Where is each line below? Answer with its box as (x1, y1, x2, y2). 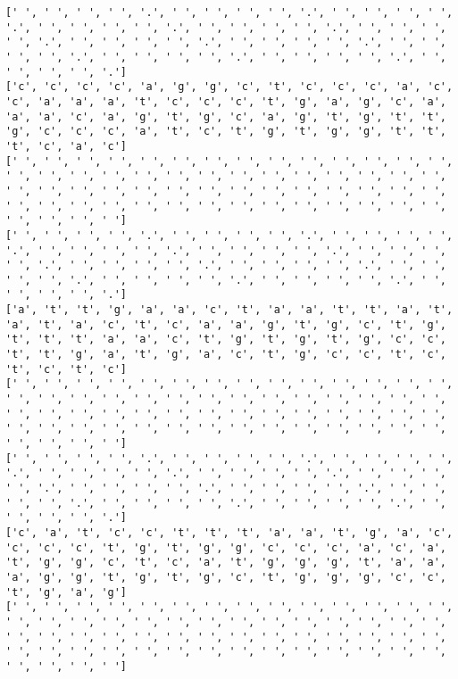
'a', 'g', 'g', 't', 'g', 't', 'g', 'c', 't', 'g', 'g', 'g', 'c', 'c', (5, 570, 446, 584)
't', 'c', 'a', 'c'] (5, 139, 128, 153)
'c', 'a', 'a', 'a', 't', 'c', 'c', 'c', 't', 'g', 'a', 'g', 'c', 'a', (5, 95, 446, 108)
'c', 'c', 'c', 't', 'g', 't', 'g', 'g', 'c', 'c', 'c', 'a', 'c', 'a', (5, 541, 446, 554)
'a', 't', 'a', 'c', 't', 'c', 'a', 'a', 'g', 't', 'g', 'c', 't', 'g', (5, 318, 446, 331)
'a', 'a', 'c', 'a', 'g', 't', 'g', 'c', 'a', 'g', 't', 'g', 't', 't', (5, 110, 446, 123)
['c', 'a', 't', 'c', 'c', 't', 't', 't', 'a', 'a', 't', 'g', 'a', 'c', (5, 526, 454, 539)
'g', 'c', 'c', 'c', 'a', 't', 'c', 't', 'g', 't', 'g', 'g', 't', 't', (5, 125, 446, 138)
